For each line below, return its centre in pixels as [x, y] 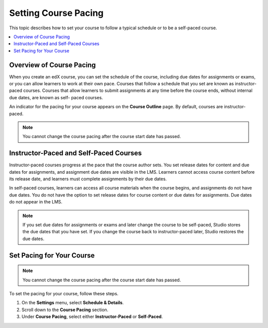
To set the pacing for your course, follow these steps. [64, 293]
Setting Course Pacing [56, 13]
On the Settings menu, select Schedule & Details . [73, 303]
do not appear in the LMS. [36, 202]
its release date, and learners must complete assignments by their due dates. [88, 179]
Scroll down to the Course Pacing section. [65, 310]
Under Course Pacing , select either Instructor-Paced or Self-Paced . [92, 317]
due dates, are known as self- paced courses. [56, 97]
